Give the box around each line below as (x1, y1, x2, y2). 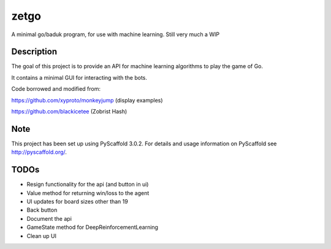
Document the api (26, 215, 72, 222)
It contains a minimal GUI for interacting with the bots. (11, 74, 147, 81)
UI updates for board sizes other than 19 (26, 198, 128, 205)
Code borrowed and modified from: (11, 85, 101, 93)
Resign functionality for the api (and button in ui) (26, 181, 149, 188)
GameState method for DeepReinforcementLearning (26, 224, 159, 231)
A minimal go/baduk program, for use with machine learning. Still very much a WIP (11, 31, 220, 38)
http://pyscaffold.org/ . (11, 148, 67, 156)
